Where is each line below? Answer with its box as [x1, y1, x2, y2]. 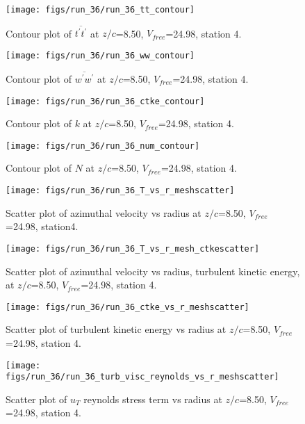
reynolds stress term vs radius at [83, 391, 222, 406]
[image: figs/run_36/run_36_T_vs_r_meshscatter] [6, 186, 235, 196]
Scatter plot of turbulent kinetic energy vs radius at [6, 322, 226, 336]
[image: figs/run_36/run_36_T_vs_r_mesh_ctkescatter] [6, 243, 260, 254]
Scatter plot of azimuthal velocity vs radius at [6, 205, 201, 220]
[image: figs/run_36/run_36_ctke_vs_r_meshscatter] [6, 302, 249, 312]
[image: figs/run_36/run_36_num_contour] [6, 140, 200, 151]
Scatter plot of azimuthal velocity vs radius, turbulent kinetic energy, [6, 263, 300, 278]
